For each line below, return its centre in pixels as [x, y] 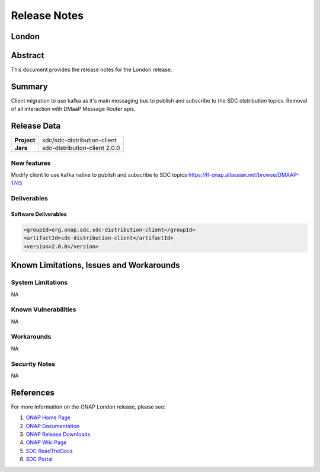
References [33, 392]
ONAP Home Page [48, 417]
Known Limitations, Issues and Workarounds [95, 265]
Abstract [28, 55]
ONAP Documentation [53, 426]
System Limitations [39, 283]
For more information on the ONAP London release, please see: [88, 407]
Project [25, 141]
